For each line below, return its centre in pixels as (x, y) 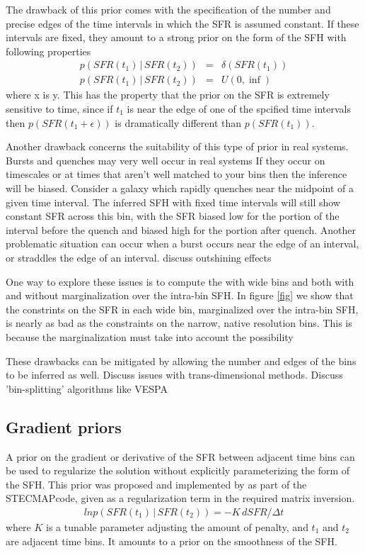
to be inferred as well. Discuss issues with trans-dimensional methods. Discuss (174, 375)
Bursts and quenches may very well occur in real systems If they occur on (166, 160)
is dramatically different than (178, 122)
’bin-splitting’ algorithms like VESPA (87, 388)
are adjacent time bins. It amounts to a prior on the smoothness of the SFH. (172, 541)
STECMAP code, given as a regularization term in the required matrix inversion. (180, 498)
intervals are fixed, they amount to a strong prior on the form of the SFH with (176, 37)
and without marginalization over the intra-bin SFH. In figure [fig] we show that (180, 295)
